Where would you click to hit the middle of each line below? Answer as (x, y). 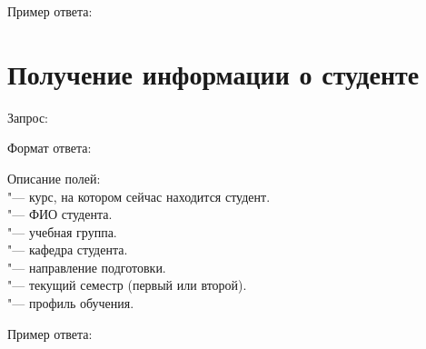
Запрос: (28, 117)
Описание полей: (54, 178)
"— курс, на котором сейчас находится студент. (139, 196)
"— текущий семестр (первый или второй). (127, 285)
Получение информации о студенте (213, 73)
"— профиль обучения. (71, 303)
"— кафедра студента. (68, 249)
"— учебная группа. (62, 231)
